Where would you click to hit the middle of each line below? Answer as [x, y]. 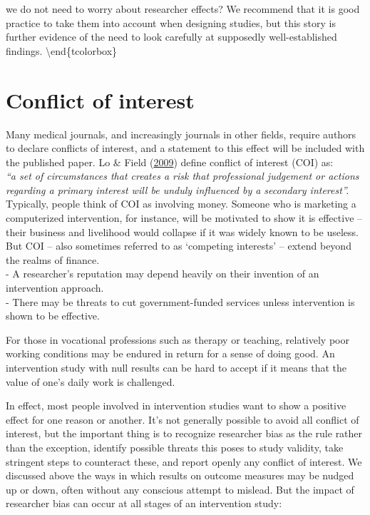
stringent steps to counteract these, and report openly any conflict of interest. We [184, 461]
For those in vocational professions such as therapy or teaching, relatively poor [178, 339]
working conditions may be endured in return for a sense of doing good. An [170, 353]
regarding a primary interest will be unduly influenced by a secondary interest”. [178, 189]
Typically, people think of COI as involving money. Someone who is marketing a [181, 204]
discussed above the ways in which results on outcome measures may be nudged [180, 475]
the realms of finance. [53, 259]
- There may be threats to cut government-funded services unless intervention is [180, 301]
